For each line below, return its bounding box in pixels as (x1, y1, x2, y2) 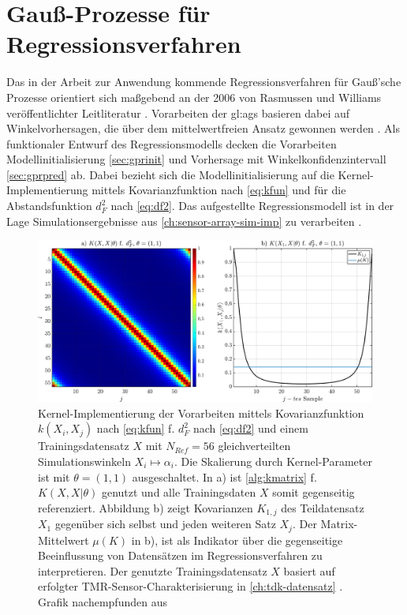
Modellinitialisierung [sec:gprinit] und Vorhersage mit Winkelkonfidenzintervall (6, 151, 386, 167)
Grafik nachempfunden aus (38, 594, 167, 610)
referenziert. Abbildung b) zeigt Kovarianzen (38, 499, 253, 516)
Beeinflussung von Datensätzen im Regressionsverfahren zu (38, 547, 323, 564)
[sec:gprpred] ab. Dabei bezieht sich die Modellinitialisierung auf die (6, 166, 334, 182)
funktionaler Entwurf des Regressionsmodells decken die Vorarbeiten (6, 135, 337, 152)
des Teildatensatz (281, 499, 364, 516)
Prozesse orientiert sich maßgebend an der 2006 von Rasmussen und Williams (6, 88, 382, 105)
